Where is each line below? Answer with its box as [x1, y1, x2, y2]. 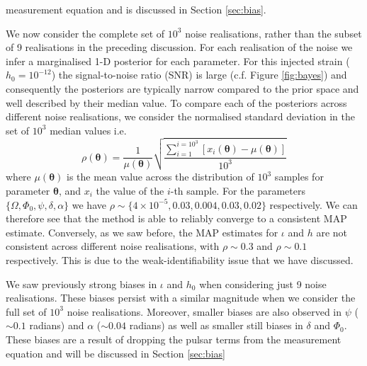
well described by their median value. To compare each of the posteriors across [6, 95, 347, 110]
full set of [6, 304, 47, 319]
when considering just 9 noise [199, 276, 327, 291]
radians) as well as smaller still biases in [129, 318, 303, 333]
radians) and [29, 318, 84, 333]
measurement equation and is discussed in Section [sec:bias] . [6, 2, 266, 16]
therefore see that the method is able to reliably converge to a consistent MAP [6, 211, 347, 226]
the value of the [96, 183, 164, 198]
